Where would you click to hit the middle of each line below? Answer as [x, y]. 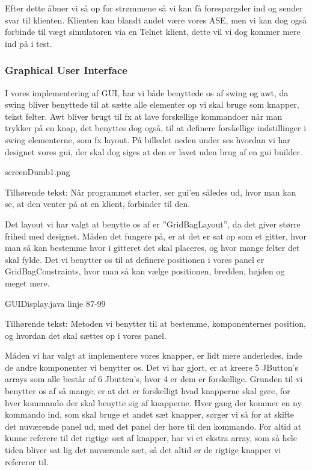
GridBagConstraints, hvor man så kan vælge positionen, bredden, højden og [145, 271]
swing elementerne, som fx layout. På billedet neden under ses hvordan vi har [148, 139]
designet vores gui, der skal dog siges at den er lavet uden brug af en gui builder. [154, 151]
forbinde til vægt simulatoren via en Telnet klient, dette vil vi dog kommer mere [153, 32]
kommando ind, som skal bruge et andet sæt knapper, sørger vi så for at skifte [149, 414]
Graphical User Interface [66, 70]
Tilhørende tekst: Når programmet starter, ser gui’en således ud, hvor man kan [151, 192]
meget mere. [27, 283]
